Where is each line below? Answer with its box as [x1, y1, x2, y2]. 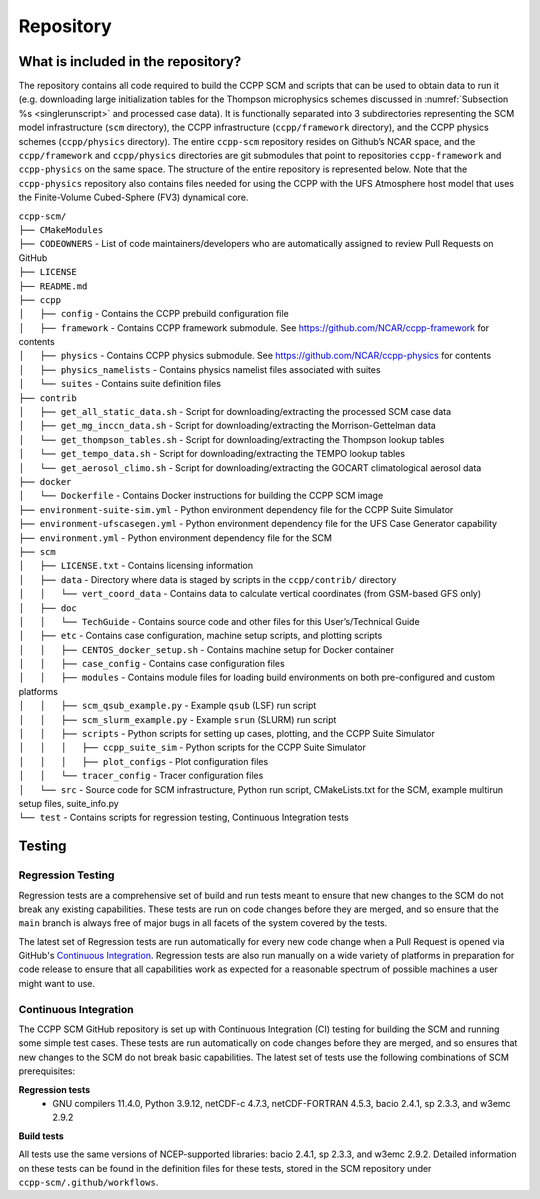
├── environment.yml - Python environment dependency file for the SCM [18, 531, 332, 544]
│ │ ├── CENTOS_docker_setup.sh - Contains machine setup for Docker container [18, 643, 395, 655]
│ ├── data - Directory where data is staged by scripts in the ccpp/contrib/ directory [18, 573, 397, 585]
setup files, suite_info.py [18, 797, 119, 809]
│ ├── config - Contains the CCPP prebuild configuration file [18, 308, 289, 320]
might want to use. [18, 977, 95, 989]
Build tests [18, 1130, 64, 1142]
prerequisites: [18, 1065, 76, 1077]
